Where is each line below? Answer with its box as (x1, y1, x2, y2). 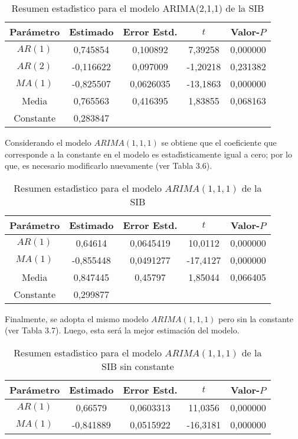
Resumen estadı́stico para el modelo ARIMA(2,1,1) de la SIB (11, 1, 264, 15)
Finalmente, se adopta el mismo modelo (5, 312, 149, 325)
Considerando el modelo (5, 136, 91, 148)
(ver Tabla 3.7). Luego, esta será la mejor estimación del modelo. (5, 324, 240, 336)
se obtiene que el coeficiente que (161, 136, 277, 148)
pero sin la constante (218, 312, 294, 325)
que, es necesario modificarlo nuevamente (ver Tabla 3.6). (5, 159, 212, 172)
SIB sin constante (101, 359, 174, 373)
